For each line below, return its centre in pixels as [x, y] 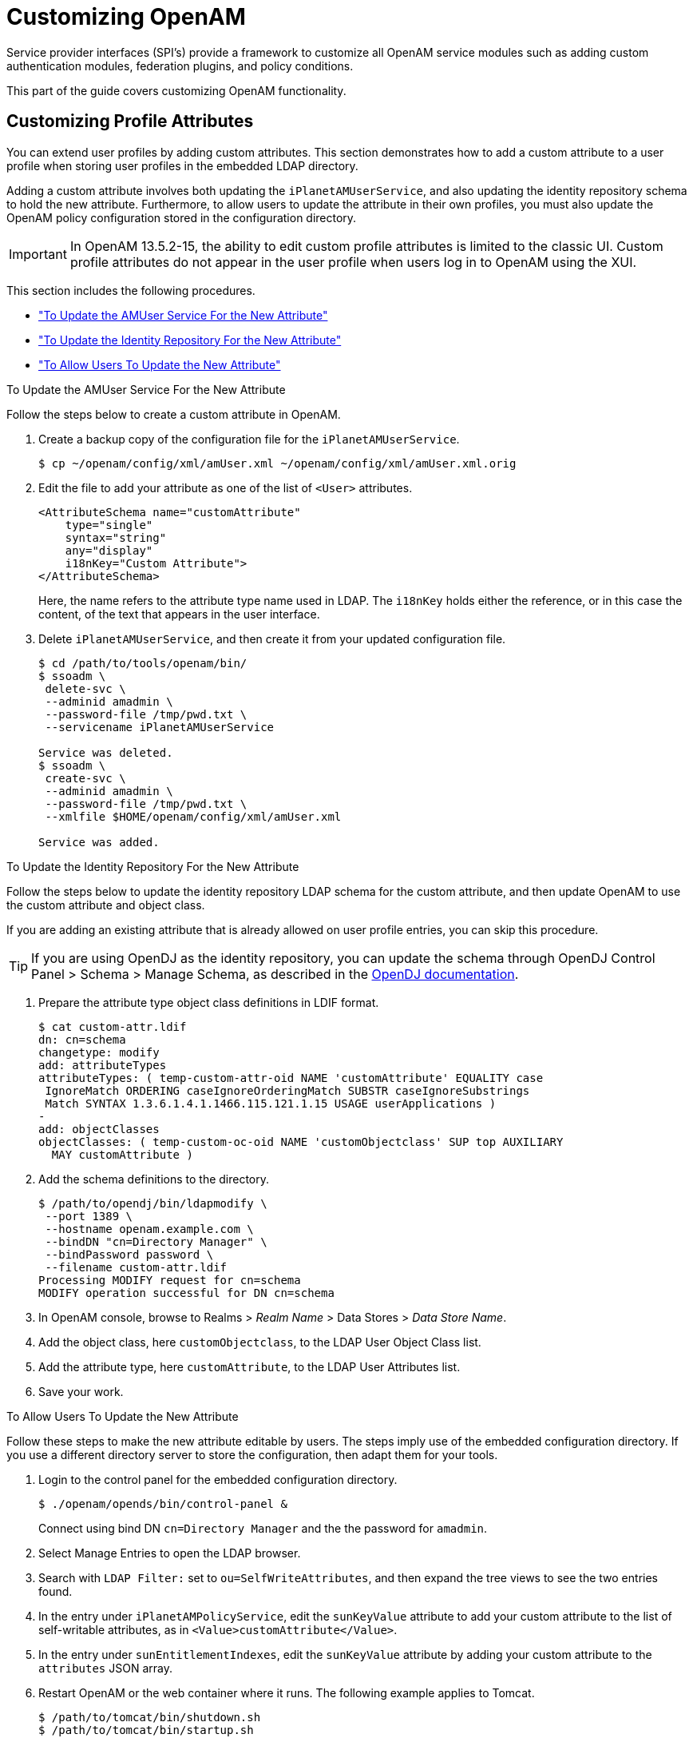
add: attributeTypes [103, 1065]
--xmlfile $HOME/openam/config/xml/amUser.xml [193, 816]
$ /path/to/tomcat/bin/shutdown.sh [150, 1717]
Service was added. [99, 842]
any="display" [109, 550]
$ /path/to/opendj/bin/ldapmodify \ [153, 1203]
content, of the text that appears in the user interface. [179, 614]
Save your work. [81, 1391]
